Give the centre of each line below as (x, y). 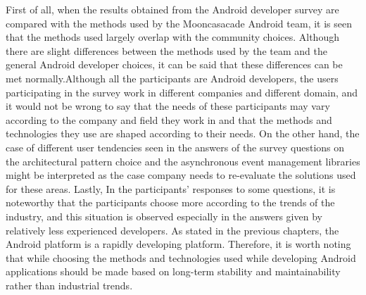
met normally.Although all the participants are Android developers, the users (172, 78)
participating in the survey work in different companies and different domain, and (182, 92)
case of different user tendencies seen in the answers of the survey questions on (175, 147)
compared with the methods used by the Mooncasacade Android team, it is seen (179, 23)
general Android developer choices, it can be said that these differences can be (174, 64)
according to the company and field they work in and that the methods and (169, 119)
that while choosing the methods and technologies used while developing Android (181, 257)
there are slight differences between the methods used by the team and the (166, 50)
